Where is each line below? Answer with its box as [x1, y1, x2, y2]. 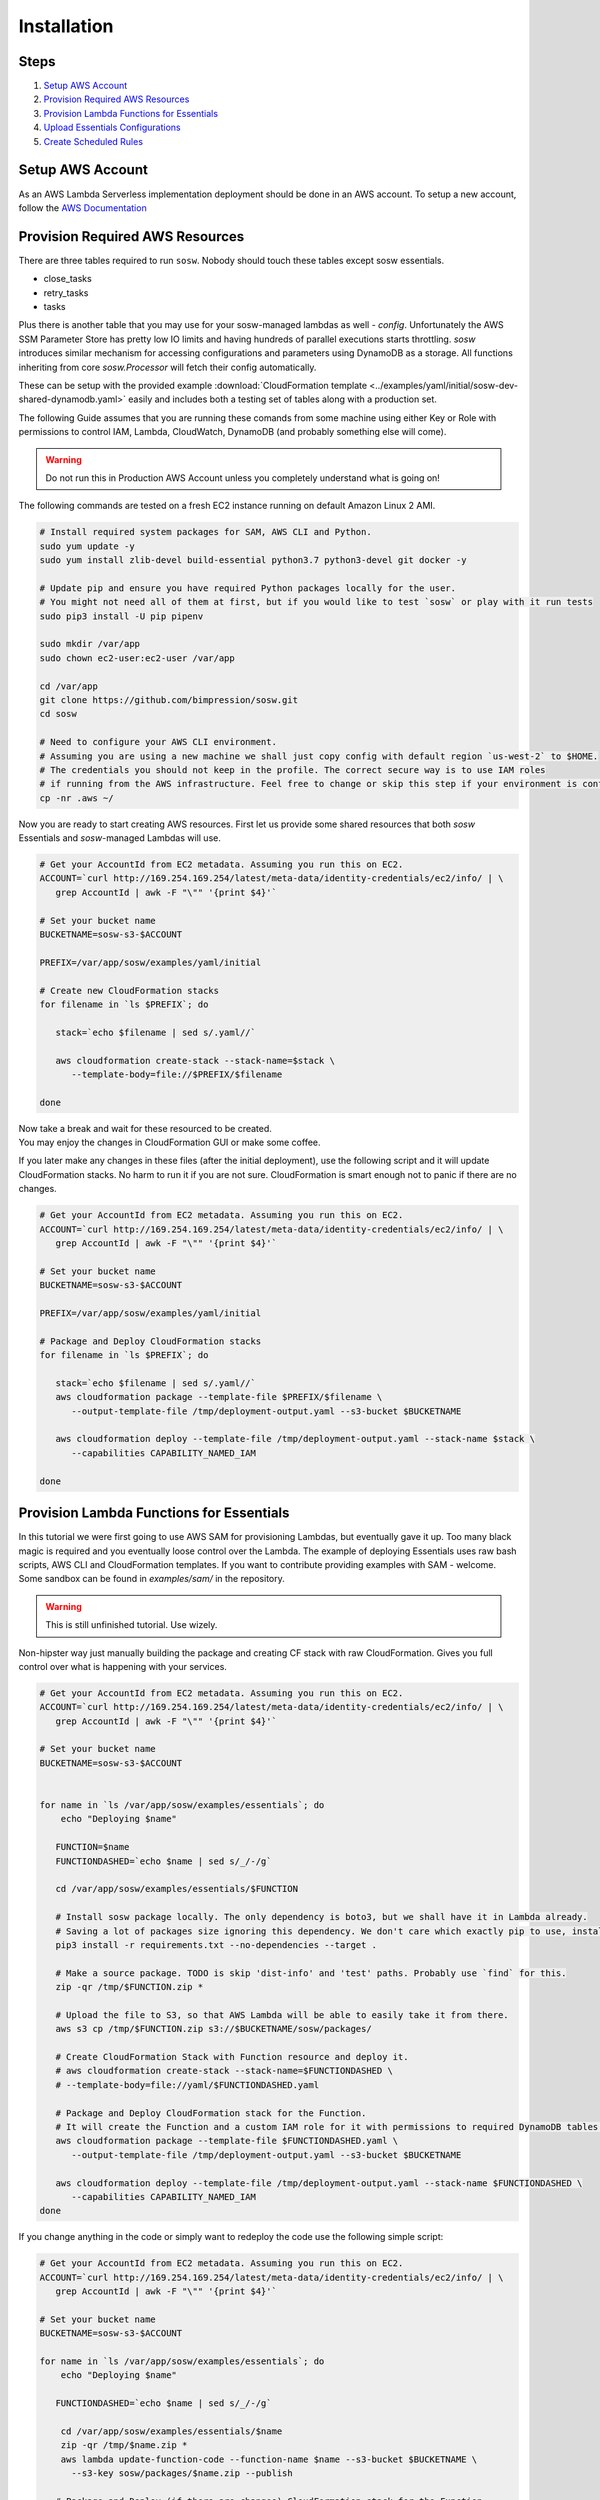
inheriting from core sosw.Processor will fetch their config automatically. [18, 361, 317, 373]
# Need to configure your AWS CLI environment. [39, 736, 277, 748]
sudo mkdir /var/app [39, 638, 140, 650]
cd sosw [39, 708, 77, 720]
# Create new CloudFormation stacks [39, 985, 220, 996]
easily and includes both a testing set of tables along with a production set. [128, 393, 437, 405]
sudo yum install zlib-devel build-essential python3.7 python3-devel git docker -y [39, 555, 467, 566]
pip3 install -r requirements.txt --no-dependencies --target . [55, 1939, 378, 1950]
